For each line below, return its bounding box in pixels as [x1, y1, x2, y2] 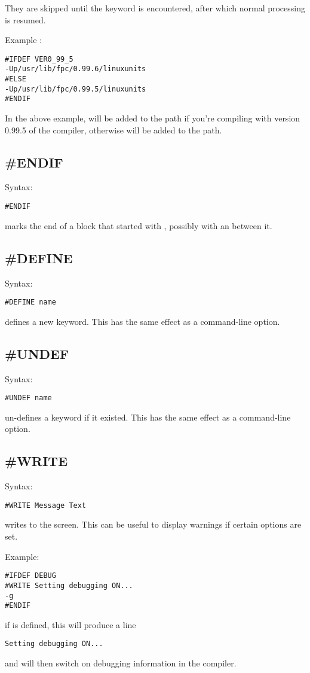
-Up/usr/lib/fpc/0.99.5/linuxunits [5, 84, 146, 93]
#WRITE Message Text [5, 501, 87, 510]
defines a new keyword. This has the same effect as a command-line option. [5, 315, 280, 327]
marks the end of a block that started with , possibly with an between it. [5, 219, 272, 232]
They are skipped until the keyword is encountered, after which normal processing [5, 2, 305, 14]
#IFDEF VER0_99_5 [5, 54, 73, 63]
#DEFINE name [5, 298, 56, 307]
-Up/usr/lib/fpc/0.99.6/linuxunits [5, 65, 146, 74]
